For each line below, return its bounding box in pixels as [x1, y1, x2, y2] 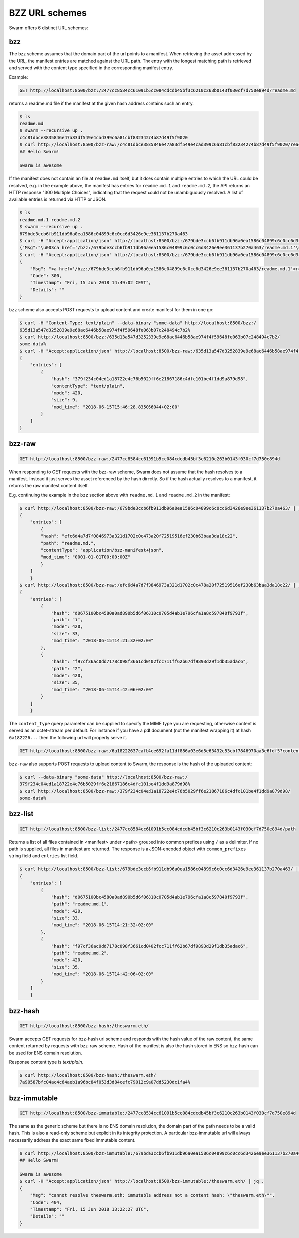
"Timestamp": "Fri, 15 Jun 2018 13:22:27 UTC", [30, 1206, 149, 1212]
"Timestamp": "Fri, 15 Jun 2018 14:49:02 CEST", [30, 280, 151, 286]
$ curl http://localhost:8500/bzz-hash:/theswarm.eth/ [19, 1072, 156, 1078]
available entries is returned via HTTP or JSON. [9, 196, 107, 202]
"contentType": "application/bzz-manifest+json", [40, 547, 164, 553]
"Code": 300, [30, 273, 62, 278]
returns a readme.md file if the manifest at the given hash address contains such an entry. [9, 100, 194, 106]
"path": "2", [51, 666, 83, 671]
